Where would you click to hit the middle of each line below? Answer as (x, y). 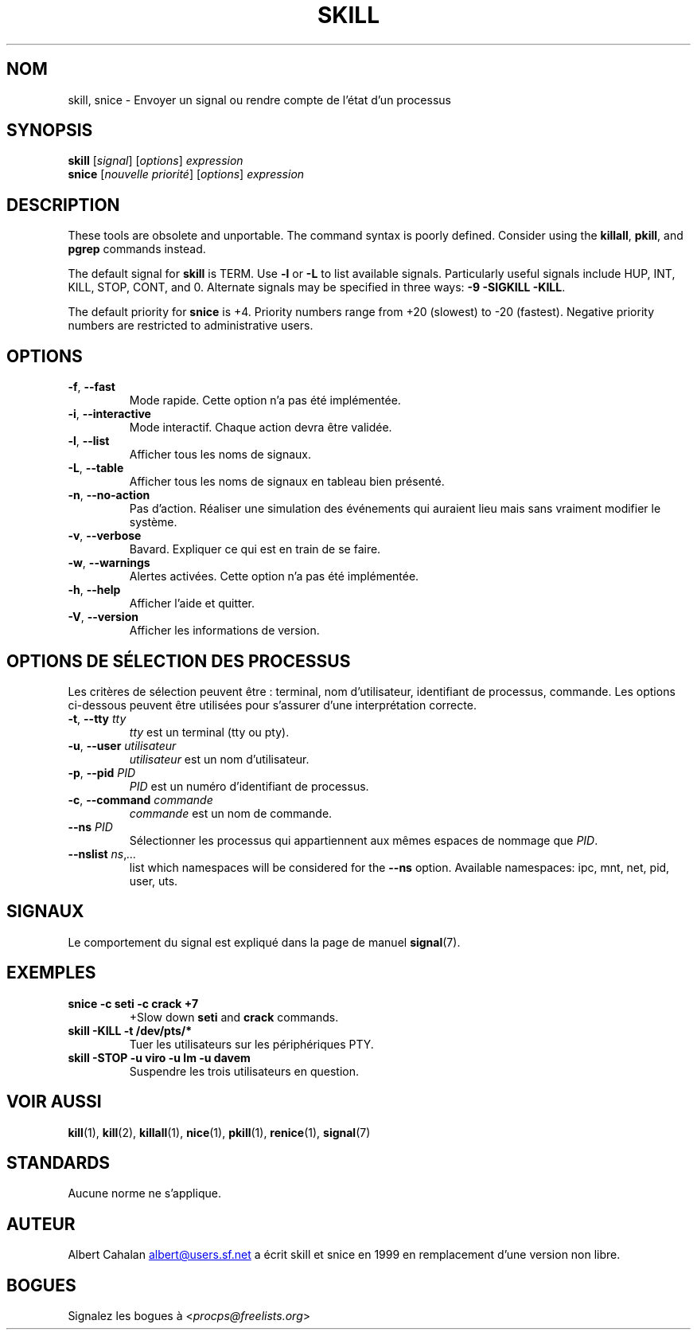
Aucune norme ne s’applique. (144, 1193)
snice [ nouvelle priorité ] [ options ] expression (186, 174)
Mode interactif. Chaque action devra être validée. (261, 428)
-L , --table (96, 468)
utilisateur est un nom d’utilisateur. (219, 759)
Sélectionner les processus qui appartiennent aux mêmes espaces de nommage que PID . (364, 840)
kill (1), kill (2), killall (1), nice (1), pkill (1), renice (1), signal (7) (219, 1132)
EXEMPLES (51, 973)
